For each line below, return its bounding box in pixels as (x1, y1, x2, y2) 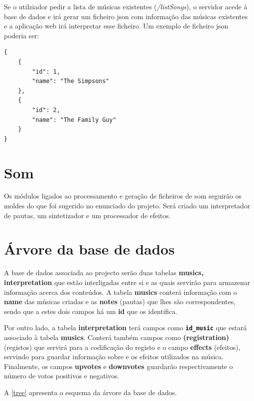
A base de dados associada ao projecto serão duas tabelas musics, (4, 267, 204, 278)
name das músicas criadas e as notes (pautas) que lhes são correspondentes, (4, 296, 236, 307)
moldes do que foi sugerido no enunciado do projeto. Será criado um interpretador (4, 200, 251, 211)
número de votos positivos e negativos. (4, 371, 120, 381)
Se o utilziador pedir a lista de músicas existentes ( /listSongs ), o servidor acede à (4, 1, 248, 11)
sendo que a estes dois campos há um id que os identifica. (4, 306, 178, 316)
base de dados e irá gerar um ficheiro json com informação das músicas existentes (4, 11, 248, 21)
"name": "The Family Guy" (32, 116, 117, 123)
